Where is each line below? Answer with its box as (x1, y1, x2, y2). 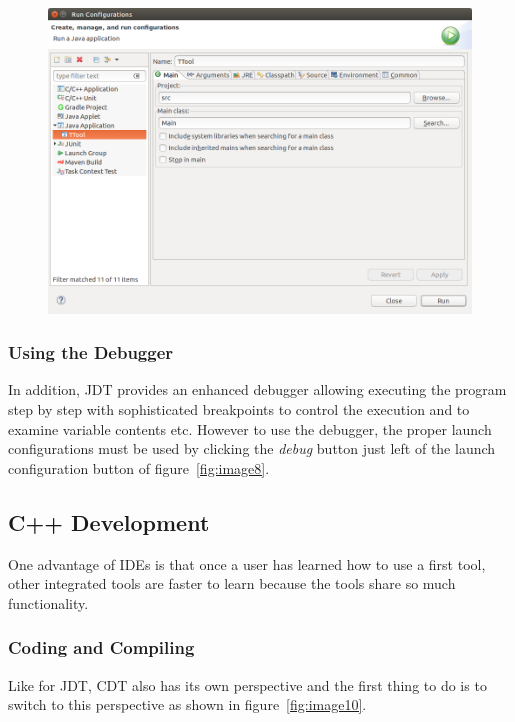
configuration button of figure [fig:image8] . (8, 457, 270, 478)
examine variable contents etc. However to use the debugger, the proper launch (8, 418, 492, 439)
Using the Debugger (8, 340, 174, 365)
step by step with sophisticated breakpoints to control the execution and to (8, 398, 470, 419)
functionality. (8, 592, 89, 613)
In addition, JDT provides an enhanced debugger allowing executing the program (8, 379, 507, 400)
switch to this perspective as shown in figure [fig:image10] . (8, 694, 367, 715)
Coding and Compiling (8, 635, 195, 660)
